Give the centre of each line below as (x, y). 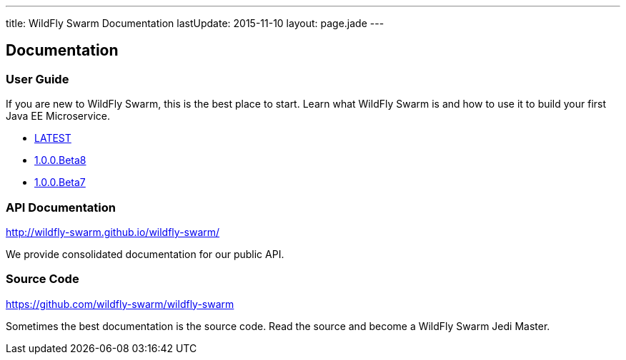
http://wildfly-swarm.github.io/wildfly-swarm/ (113, 232)
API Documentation (61, 207)
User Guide (38, 79)
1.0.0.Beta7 (60, 182)
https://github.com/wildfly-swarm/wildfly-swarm (120, 304)
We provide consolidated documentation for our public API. (145, 254)
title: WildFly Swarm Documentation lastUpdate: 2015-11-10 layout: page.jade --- (195, 23)
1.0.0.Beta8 (60, 160)
